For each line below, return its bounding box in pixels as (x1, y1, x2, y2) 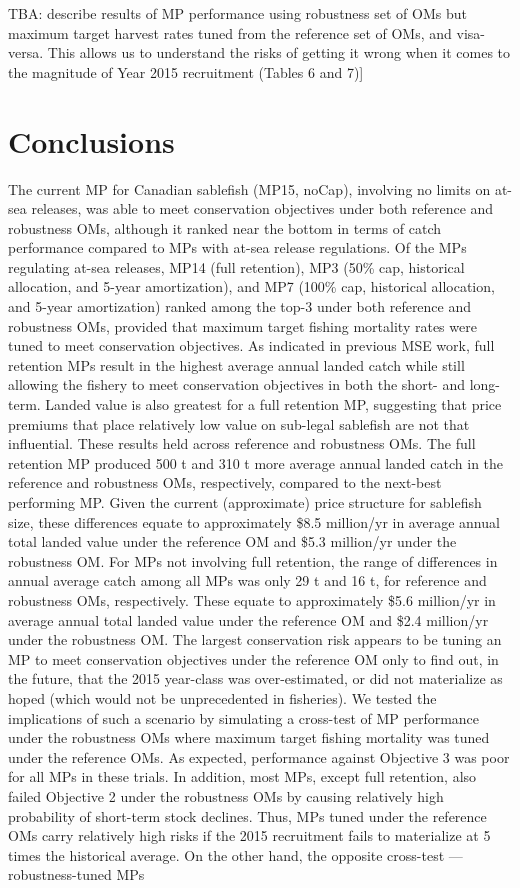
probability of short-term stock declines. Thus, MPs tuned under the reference (8, 805, 487, 826)
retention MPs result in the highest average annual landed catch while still (8, 354, 465, 375)
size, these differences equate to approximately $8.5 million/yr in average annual (8, 511, 500, 532)
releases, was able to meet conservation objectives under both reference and (31, 198, 494, 219)
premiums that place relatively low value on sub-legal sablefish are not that (8, 413, 470, 434)
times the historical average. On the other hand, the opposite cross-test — (8, 844, 463, 865)
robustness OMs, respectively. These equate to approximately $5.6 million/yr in (8, 589, 496, 610)
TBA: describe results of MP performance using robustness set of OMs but (8, 3, 467, 23)
